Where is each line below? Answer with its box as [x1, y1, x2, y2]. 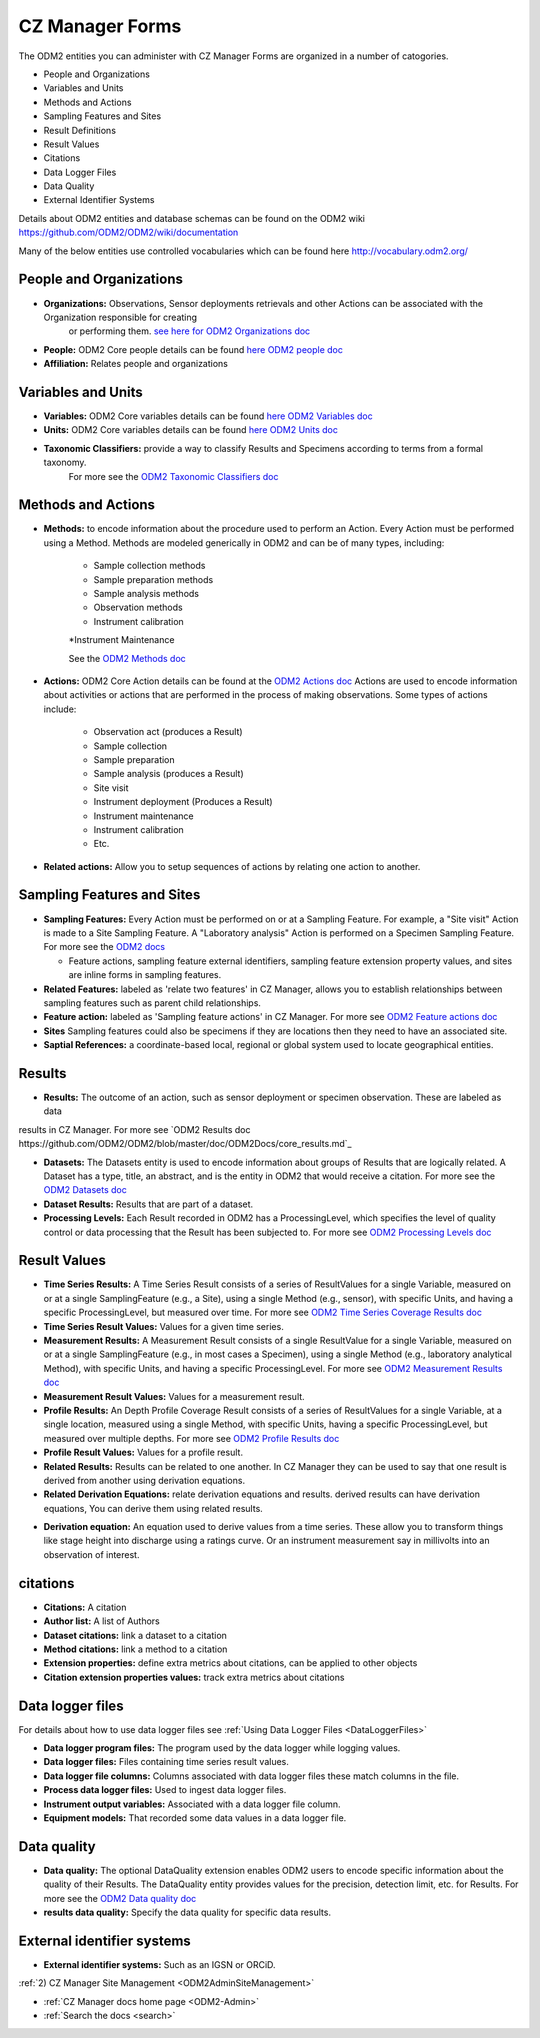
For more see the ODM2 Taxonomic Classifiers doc [68, 470, 279, 482]
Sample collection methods [93, 560, 206, 572]
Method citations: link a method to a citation [43, 1643, 228, 1655]
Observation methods [93, 601, 184, 614]
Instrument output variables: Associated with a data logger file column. [43, 1798, 341, 1810]
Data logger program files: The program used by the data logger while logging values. [43, 1742, 401, 1754]
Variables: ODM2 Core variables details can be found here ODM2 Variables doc [43, 410, 374, 422]
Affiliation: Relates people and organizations [43, 358, 229, 370]
